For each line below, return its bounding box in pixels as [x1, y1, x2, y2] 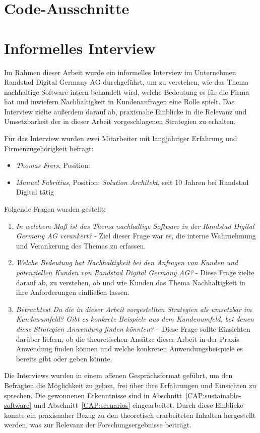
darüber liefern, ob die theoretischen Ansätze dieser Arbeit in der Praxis [16, 333, 239, 344]
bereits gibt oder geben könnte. [16, 353, 112, 363]
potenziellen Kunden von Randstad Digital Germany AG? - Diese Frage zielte [16, 267, 254, 277]
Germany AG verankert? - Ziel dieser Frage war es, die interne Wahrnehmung [16, 230, 256, 241]
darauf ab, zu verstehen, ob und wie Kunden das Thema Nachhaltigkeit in [16, 277, 245, 287]
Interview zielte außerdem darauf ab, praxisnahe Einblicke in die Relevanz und [4, 106, 247, 116]
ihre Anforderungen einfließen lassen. [16, 287, 129, 297]
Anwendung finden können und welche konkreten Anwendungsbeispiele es [16, 343, 243, 354]
